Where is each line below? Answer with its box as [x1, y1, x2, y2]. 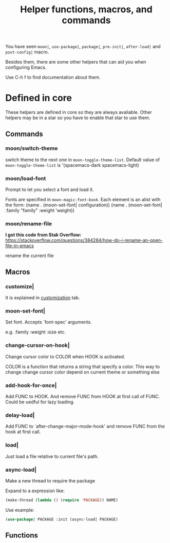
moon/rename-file [5, 220, 52, 227]
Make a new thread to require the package [5, 477, 96, 483]
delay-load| [5, 412, 35, 419]
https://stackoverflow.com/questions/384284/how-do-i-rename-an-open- [5, 237, 163, 243]
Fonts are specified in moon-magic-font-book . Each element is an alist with [5, 197, 161, 203]
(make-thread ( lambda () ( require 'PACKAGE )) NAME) [5, 497, 118, 502]
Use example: [5, 507, 34, 513]
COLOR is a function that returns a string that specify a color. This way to [5, 363, 160, 370]
